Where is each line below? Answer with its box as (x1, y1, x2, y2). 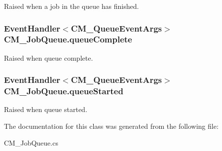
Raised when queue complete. (4, 52, 93, 63)
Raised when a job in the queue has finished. (4, 1, 139, 11)
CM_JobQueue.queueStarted (4, 85, 123, 97)
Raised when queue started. (4, 104, 87, 114)
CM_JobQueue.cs (4, 137, 58, 148)
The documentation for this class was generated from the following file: (4, 121, 219, 131)
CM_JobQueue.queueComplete (4, 33, 132, 45)
